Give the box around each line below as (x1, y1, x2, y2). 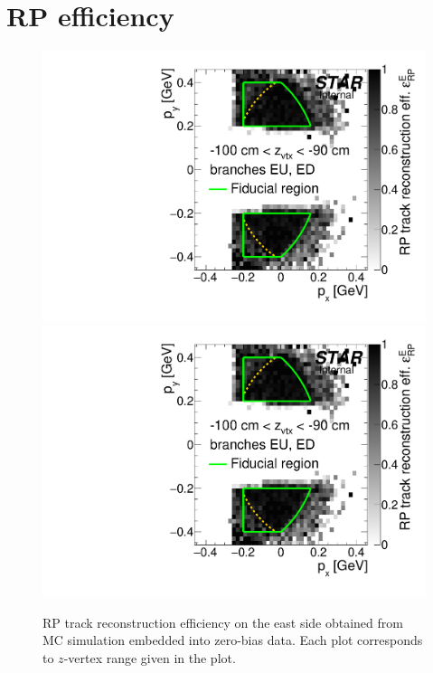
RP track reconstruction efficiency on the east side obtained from (42, 612, 403, 631)
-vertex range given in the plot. (63, 648, 236, 667)
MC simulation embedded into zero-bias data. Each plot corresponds (42, 630, 423, 649)
